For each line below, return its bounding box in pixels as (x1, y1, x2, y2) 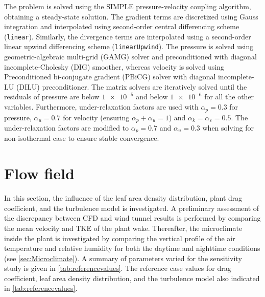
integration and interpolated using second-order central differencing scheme (4, 21, 239, 32)
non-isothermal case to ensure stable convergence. (4, 133, 159, 143)
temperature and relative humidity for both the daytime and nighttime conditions (4, 243, 260, 253)
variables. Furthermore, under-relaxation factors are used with (4, 101, 199, 112)
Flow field (4, 163, 75, 184)
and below (136, 91, 168, 102)
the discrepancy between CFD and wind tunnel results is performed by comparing (4, 213, 261, 223)
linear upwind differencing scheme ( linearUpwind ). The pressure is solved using (4, 41, 254, 52)
